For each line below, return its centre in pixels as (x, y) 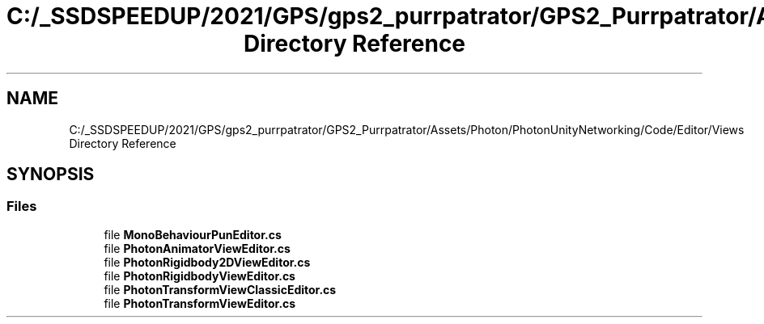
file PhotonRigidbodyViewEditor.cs (199, 276)
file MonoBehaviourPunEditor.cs (193, 234)
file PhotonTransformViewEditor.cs (200, 303)
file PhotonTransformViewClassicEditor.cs (220, 289)
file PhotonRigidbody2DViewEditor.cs (207, 262)
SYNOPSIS (51, 175)
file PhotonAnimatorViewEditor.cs (197, 248)
